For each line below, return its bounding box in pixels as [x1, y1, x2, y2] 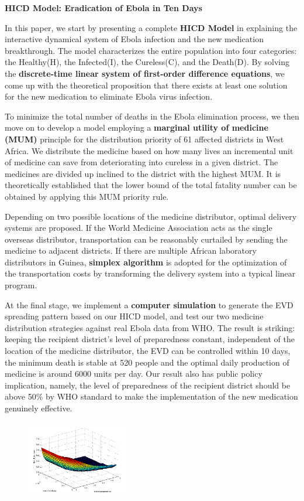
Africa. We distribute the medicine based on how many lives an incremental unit [5, 144, 293, 156]
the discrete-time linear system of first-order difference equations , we [5, 67, 285, 79]
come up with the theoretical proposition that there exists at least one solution [5, 79, 288, 91]
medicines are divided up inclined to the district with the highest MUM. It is [5, 167, 281, 179]
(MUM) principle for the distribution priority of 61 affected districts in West [5, 132, 284, 145]
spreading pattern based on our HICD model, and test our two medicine [5, 310, 264, 322]
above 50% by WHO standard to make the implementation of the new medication [5, 390, 298, 403]
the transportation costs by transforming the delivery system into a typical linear [5, 267, 296, 280]
